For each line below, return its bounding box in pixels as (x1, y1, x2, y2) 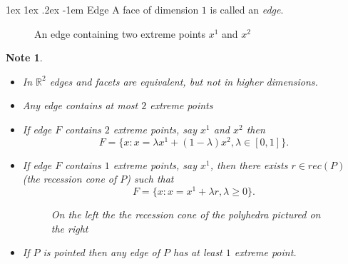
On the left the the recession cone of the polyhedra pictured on (51, 206, 321, 221)
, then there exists (210, 157, 288, 172)
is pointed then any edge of (43, 245, 160, 260)
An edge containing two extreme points (34, 26, 206, 41)
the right (51, 220, 88, 235)
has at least (173, 245, 222, 260)
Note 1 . (6, 50, 43, 65)
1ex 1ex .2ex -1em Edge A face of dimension (6, 2, 199, 16)
